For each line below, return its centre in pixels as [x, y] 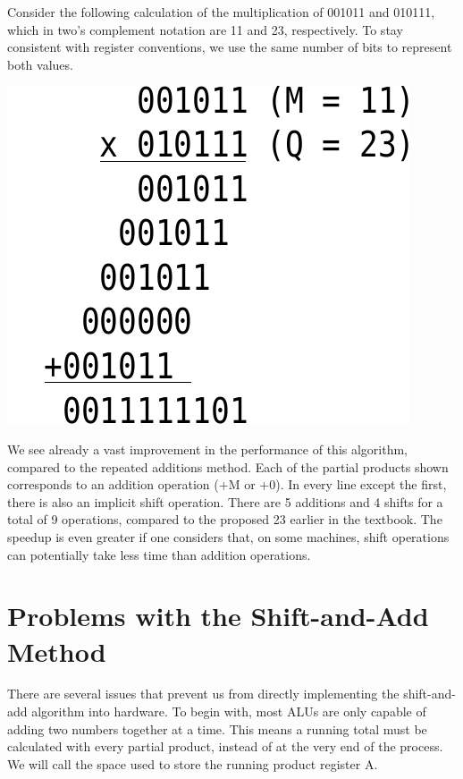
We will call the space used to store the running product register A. [193, 763]
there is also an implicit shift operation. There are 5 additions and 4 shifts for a [225, 501]
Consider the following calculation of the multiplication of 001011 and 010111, [221, 12]
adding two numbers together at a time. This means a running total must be [217, 728]
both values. [40, 64]
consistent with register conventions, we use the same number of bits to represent [230, 47]
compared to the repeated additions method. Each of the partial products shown [228, 466]
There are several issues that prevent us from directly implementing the [203, 694]
